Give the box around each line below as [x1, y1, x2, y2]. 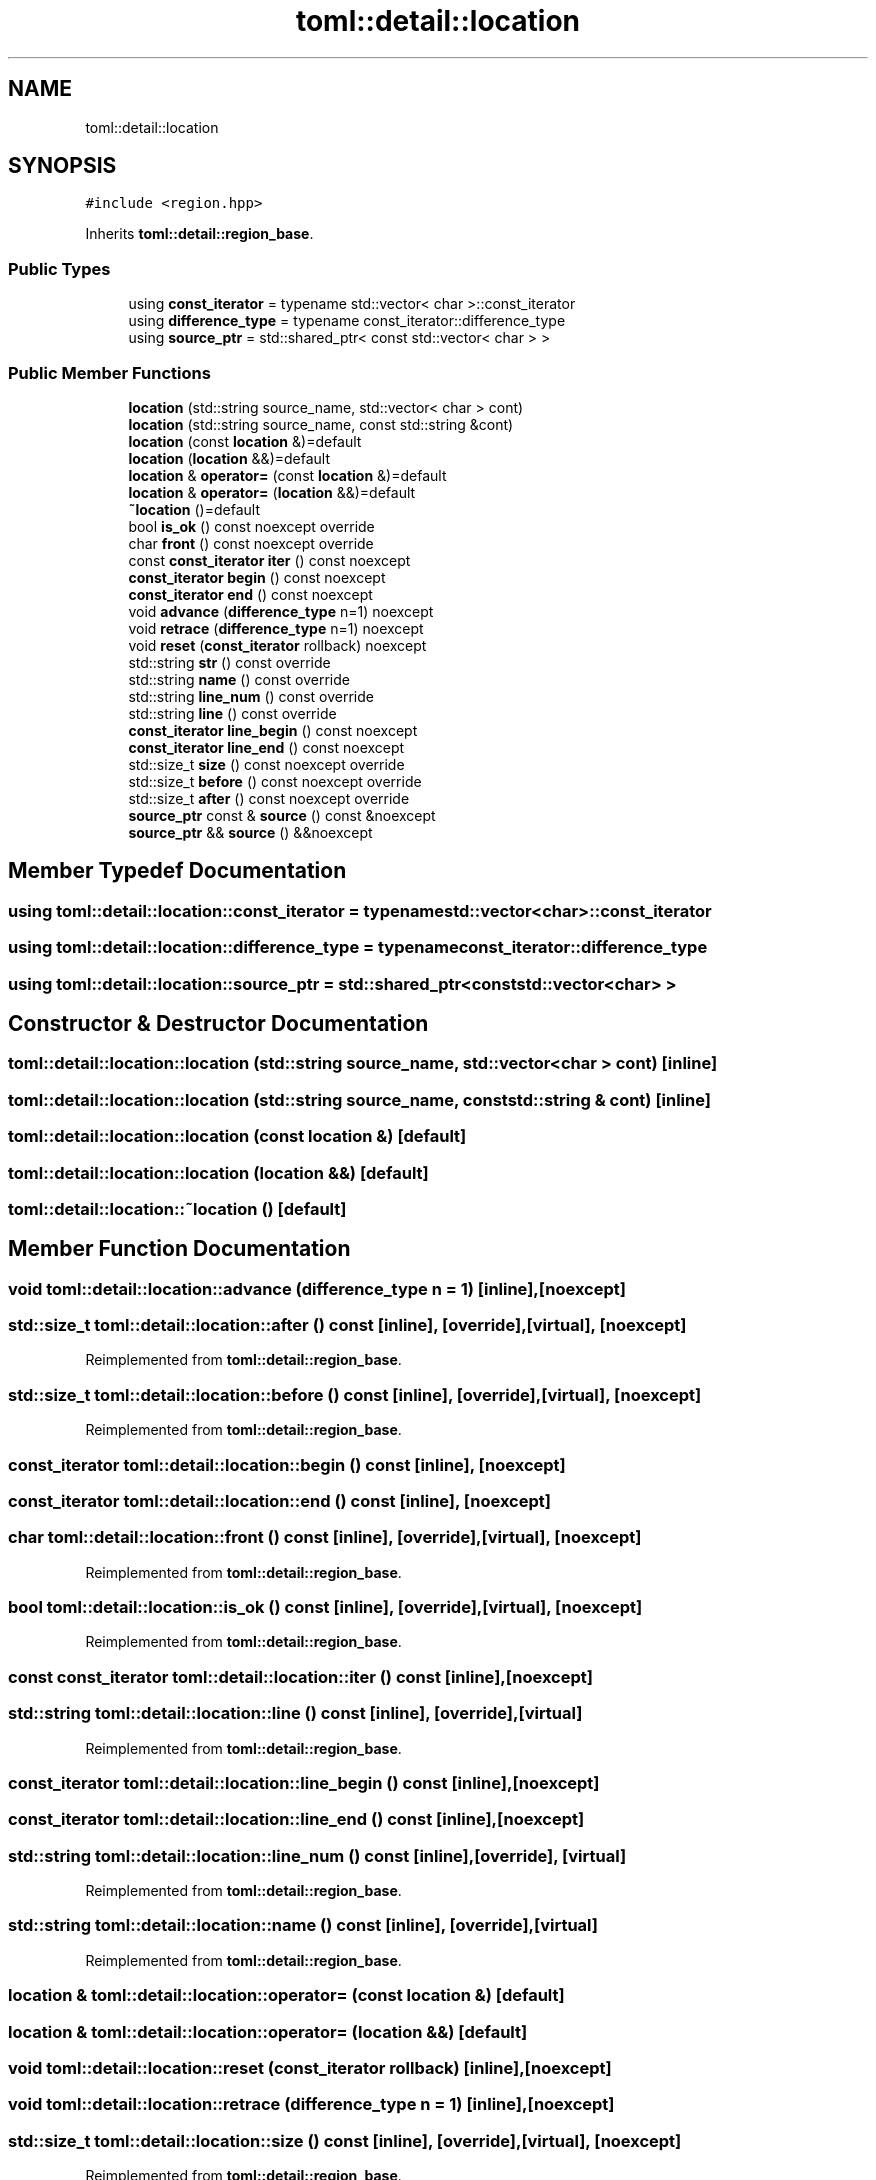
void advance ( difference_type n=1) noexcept [128, 602, 434, 620]
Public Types [8, 258, 111, 279]
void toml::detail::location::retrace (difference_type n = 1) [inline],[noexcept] [8, 2094, 615, 2115]
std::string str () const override [128, 653, 331, 671]
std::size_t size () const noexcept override [128, 755, 405, 773]
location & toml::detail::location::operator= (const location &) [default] [8, 1985, 565, 2006]
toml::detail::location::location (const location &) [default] [8, 1126, 467, 1147]
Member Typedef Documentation [8, 858, 347, 884]
